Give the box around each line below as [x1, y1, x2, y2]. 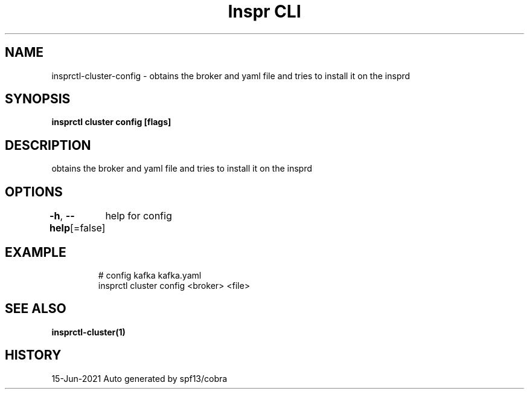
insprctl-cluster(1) [51, 326, 126, 337]
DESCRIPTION [5, 137, 91, 153]
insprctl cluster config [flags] [51, 117, 172, 128]
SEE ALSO [5, 301, 66, 317]
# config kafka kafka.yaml [98, 270, 202, 280]
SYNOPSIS [5, 91, 71, 107]
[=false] [70, 222, 106, 234]
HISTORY [5, 347, 62, 363]
